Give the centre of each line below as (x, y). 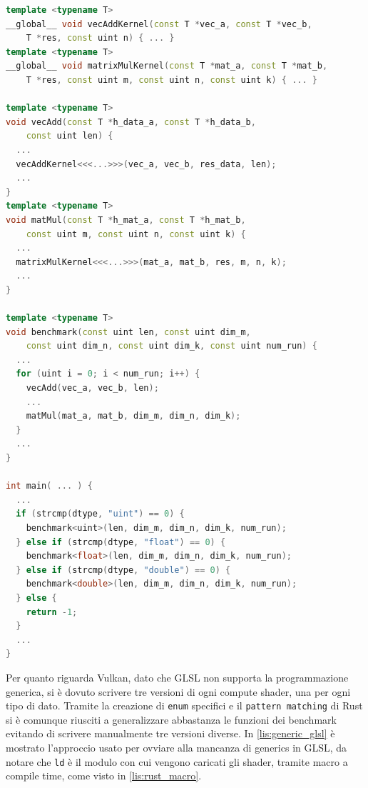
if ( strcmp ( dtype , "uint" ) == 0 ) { (100, 514)
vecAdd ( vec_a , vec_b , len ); (92, 388)
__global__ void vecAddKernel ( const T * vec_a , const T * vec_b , (159, 24)
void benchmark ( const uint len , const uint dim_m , (128, 332)
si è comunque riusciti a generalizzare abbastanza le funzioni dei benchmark (171, 719)
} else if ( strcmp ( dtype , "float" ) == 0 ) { (121, 542)
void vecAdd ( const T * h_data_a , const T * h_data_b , (131, 122)
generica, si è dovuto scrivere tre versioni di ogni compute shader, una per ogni (178, 691)
